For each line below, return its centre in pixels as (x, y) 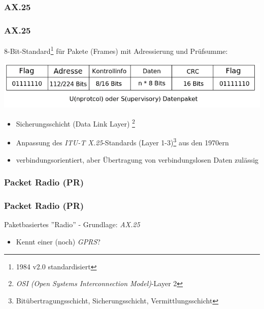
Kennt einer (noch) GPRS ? (58, 241)
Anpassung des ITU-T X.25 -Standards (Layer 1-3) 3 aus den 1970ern (122, 142)
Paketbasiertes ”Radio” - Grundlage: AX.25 (72, 224)
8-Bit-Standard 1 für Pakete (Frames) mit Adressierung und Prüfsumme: (116, 50)
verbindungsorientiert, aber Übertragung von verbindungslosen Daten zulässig (137, 159)
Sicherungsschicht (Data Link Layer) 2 (75, 123)
